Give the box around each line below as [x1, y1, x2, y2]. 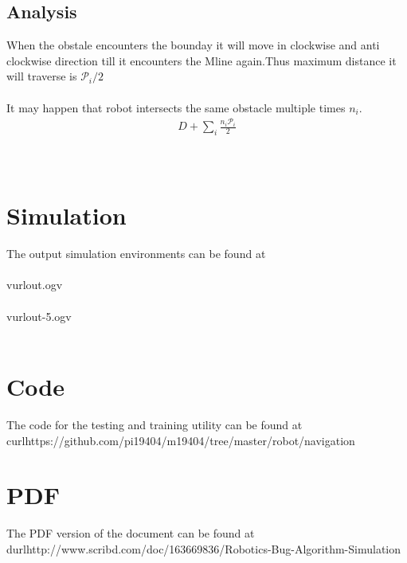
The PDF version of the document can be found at [6, 525, 255, 541]
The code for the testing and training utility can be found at [6, 416, 303, 432]
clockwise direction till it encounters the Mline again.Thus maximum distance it [6, 52, 397, 68]
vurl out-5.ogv [6, 307, 72, 324]
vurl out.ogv [6, 276, 63, 293]
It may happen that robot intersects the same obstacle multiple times [6, 99, 346, 115]
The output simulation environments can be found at [6, 245, 266, 262]
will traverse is [6, 68, 77, 84]
